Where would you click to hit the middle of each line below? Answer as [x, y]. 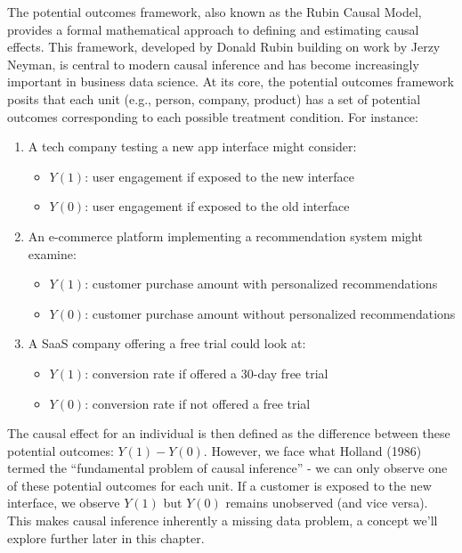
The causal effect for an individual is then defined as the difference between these [229, 433]
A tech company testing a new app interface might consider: [192, 146]
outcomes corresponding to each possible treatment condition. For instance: [213, 116]
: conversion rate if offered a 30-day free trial [207, 373]
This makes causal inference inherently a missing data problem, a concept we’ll [223, 520]
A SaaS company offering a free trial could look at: [167, 343]
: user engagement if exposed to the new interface [219, 176]
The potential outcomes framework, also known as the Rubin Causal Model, [215, 12]
